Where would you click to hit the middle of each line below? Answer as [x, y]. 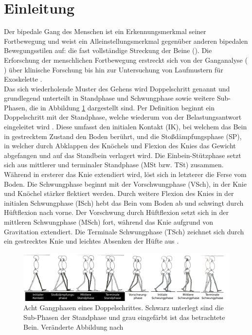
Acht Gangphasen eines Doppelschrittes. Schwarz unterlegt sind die [124, 308]
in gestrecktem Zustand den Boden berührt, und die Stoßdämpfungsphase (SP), [123, 136]
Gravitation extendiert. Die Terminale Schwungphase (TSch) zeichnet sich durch [124, 231]
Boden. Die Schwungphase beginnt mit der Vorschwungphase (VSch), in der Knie [125, 184]
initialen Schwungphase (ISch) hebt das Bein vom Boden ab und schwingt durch [124, 203]
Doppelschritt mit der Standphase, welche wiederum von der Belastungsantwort [123, 117]
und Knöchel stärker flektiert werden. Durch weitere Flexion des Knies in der [119, 193]
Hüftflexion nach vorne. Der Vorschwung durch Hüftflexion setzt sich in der [116, 212]
